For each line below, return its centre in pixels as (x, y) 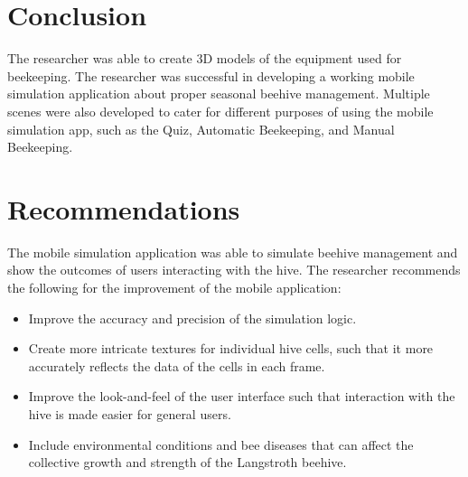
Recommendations (124, 208)
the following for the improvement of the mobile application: (174, 287)
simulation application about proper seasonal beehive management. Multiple (219, 94)
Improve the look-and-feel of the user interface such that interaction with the (242, 396)
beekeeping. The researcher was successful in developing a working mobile (211, 75)
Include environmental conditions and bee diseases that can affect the (221, 444)
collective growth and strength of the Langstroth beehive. (187, 462)
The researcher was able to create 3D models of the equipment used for (205, 58)
